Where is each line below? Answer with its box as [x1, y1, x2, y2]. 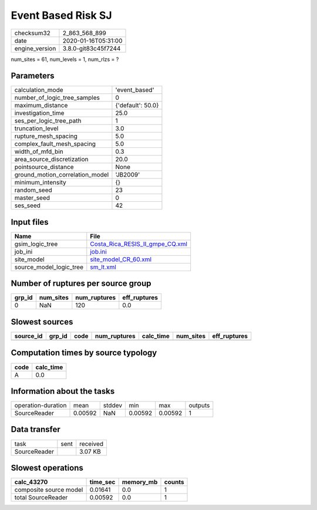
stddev [103, 401, 123, 410]
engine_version [14, 44, 56, 52]
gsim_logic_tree [14, 239, 58, 248]
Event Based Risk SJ [11, 9, 112, 22]
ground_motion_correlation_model [14, 171, 109, 179]
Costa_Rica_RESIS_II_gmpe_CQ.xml [90, 239, 188, 248]
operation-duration [14, 401, 67, 410]
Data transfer [11, 424, 61, 434]
